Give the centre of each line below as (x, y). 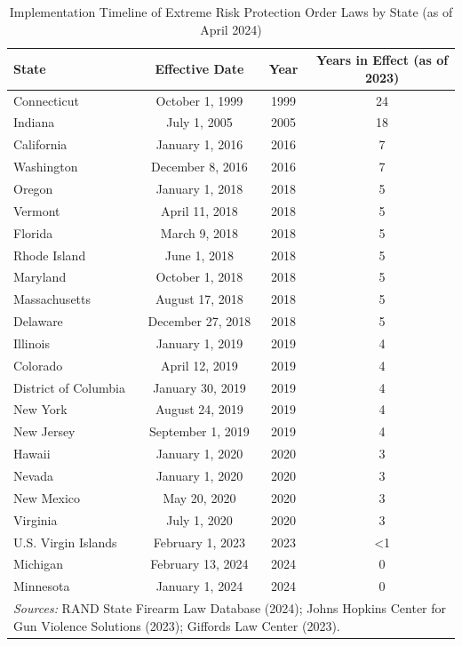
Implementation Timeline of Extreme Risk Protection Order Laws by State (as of (231, 12)
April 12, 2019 (199, 365)
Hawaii (32, 454)
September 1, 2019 (199, 431)
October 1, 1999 (199, 100)
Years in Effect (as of (382, 60)
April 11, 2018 (199, 210)
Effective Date (199, 68)
